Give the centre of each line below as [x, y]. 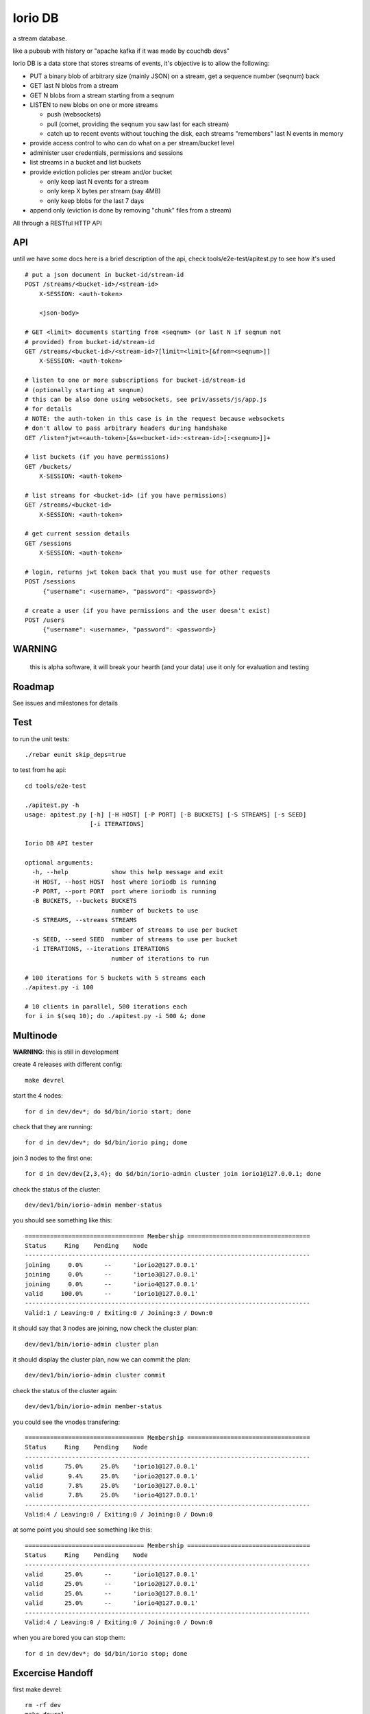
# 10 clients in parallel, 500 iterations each [106, 1006]
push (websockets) [74, 114]
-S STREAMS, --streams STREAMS [84, 920]
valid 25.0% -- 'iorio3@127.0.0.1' [112, 1593]
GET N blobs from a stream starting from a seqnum [102, 95]
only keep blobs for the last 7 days [96, 201]
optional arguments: [59, 862]
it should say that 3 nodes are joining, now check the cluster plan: [106, 1328]
